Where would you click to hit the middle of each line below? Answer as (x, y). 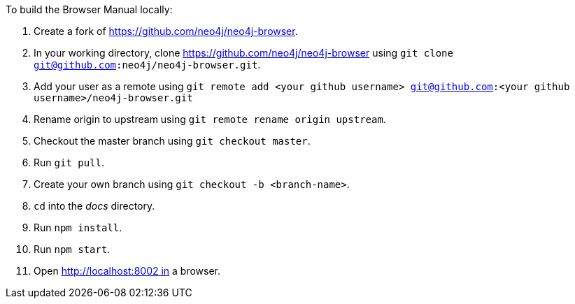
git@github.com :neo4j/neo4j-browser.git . (147, 65)
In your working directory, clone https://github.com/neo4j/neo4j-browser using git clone (243, 53)
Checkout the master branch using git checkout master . (172, 141)
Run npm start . (72, 249)
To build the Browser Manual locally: (89, 9)
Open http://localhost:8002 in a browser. (127, 271)
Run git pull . (69, 162)
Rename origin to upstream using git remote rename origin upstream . (210, 119)
